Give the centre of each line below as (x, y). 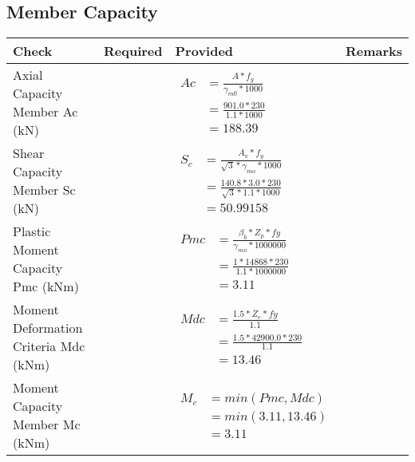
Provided (204, 51)
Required (133, 51)
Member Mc (47, 424)
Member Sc (44, 190)
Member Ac (45, 112)
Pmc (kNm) (46, 286)
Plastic (32, 231)
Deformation (48, 328)
